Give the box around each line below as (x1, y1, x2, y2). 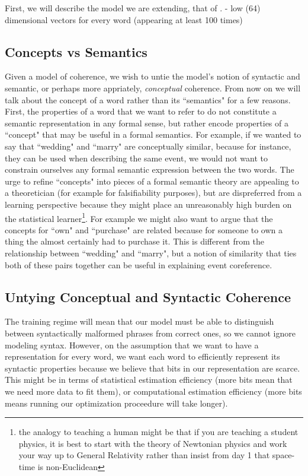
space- (272, 449, 295, 461)
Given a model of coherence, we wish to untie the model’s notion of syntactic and (5, 70, 300, 82)
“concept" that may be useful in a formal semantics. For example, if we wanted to (5, 128, 301, 141)
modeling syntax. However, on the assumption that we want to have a (5, 338, 259, 351)
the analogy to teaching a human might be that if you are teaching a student (18, 426, 299, 438)
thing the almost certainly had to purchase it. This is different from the (5, 235, 264, 247)
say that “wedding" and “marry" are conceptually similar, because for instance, (5, 139, 291, 152)
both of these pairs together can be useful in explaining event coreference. (5, 258, 272, 271)
